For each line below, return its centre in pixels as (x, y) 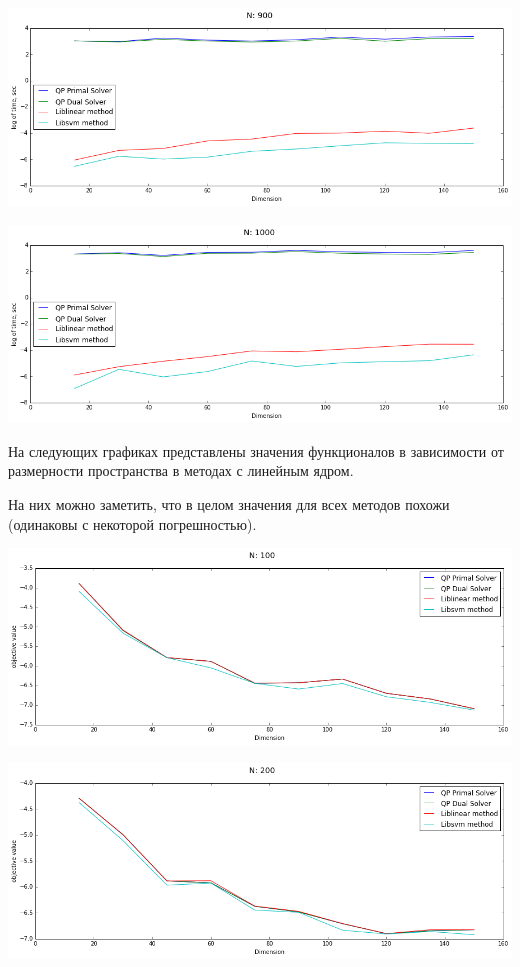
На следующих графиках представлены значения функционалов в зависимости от (256, 450)
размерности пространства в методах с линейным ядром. (181, 470)
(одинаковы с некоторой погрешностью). (132, 523)
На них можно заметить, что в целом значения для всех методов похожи (229, 504)
